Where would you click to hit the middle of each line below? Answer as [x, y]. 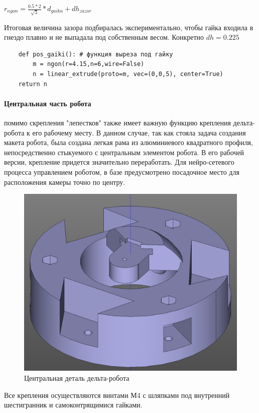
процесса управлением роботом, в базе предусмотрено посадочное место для [122, 172]
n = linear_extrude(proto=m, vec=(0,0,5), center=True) [128, 74]
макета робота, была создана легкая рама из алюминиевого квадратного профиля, [128, 142]
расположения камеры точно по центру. [65, 182]
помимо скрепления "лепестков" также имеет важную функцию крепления [117, 123]
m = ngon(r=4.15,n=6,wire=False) [89, 64]
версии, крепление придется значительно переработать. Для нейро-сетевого [119, 162]
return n [33, 84]
